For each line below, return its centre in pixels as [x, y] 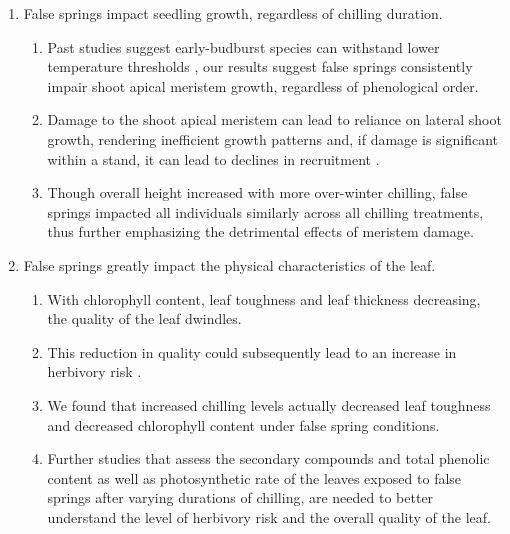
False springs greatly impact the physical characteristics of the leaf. [229, 264]
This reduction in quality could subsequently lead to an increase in [252, 351]
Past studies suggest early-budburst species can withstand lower [243, 46]
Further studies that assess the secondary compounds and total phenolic [268, 458]
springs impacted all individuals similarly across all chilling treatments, [265, 211]
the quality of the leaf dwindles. [144, 318]
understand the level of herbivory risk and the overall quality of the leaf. [269, 516]
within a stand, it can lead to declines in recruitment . [213, 158]
